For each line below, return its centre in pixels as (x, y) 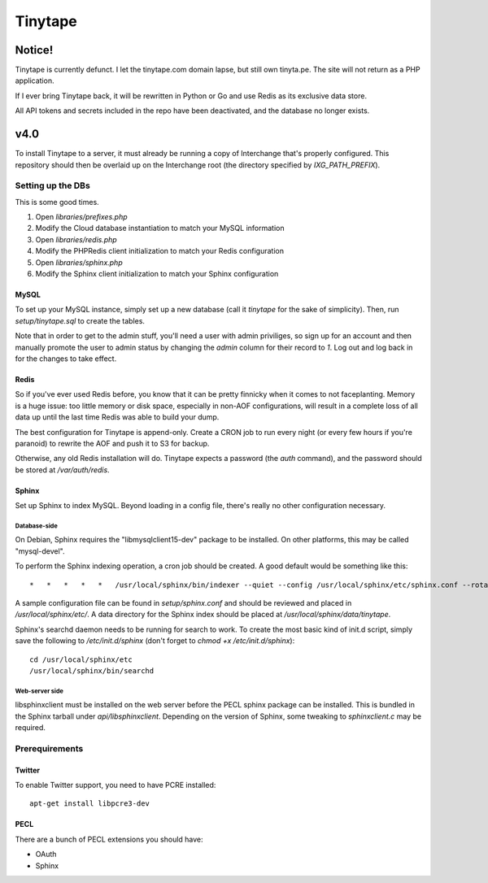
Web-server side (39, 691)
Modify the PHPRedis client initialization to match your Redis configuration (160, 251)
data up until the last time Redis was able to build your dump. (117, 417)
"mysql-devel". (40, 551)
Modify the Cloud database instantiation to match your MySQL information (160, 228)
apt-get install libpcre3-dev (90, 804)
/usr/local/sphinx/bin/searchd (92, 670)
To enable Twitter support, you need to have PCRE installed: (115, 785)
